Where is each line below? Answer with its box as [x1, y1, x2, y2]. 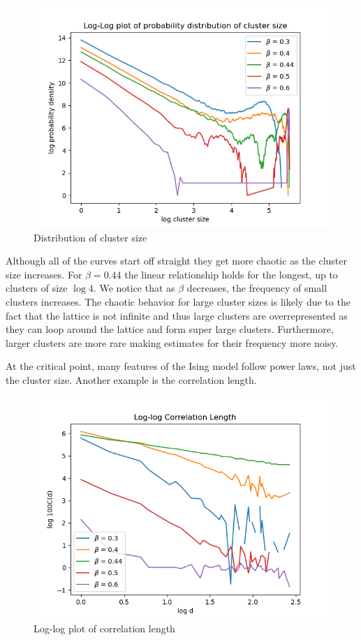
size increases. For [6, 267, 82, 281]
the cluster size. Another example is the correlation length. [6, 372, 257, 387]
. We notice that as [93, 281, 175, 295]
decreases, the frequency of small [186, 281, 327, 295]
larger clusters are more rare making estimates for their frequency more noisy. [6, 335, 339, 350]
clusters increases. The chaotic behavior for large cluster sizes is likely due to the [6, 294, 351, 308]
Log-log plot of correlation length [34, 621, 175, 636]
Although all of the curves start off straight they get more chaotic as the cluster [6, 253, 347, 268]
